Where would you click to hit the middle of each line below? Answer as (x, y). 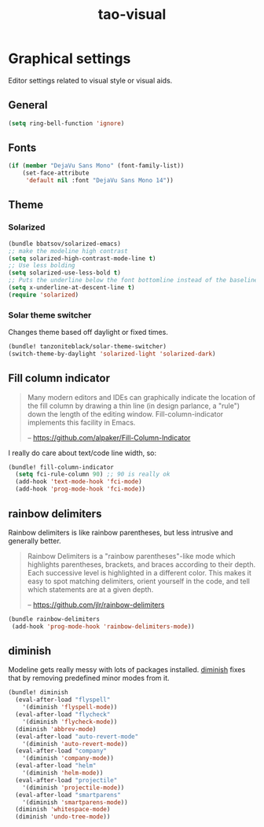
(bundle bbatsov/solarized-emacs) (65, 244)
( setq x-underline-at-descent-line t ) (71, 288)
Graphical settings (70, 59)
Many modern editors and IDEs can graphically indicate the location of (141, 397)
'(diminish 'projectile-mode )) (73, 788)
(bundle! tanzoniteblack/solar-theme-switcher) (88, 347)
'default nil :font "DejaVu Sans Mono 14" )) (100, 181)
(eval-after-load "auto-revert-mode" (77, 737)
